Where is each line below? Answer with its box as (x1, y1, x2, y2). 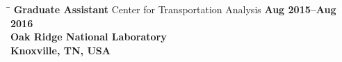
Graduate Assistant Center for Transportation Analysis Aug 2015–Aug (13, 2, 336, 16)
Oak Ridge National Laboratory (10, 29, 167, 44)
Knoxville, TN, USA (10, 42, 111, 57)
